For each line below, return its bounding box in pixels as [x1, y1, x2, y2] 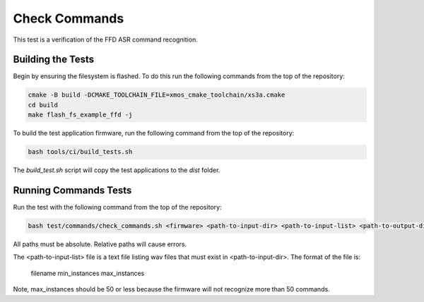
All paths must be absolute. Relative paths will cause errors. [13, 240, 187, 248]
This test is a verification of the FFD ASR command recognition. [13, 35, 198, 44]
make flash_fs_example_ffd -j [28, 111, 133, 119]
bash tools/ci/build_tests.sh [28, 148, 133, 156]
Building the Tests [13, 54, 95, 66]
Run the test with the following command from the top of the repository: [13, 203, 222, 212]
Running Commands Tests [13, 184, 132, 196]
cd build [28, 101, 59, 109]
